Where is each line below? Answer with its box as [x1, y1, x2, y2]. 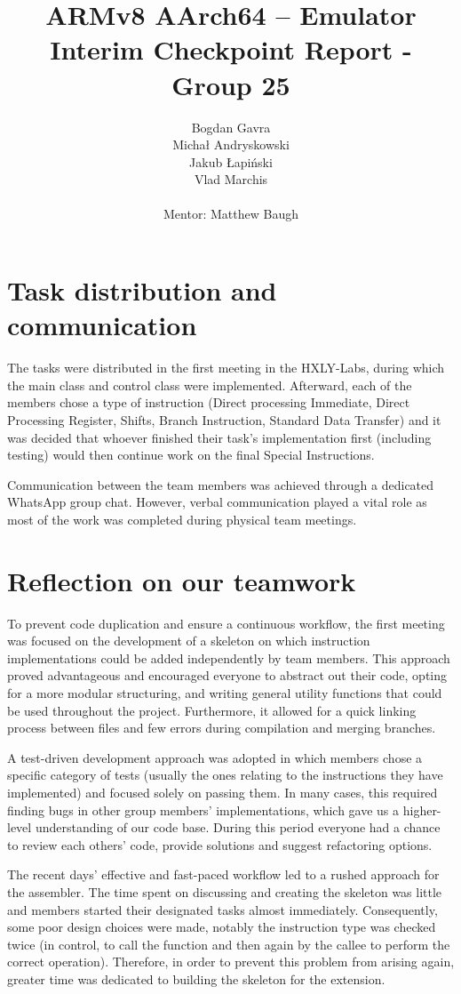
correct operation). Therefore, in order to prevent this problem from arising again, [7, 952, 455, 971]
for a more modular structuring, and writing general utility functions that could [7, 684, 442, 702]
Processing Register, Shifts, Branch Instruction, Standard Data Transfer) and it [7, 410, 441, 429]
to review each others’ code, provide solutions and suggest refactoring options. [7, 835, 433, 854]
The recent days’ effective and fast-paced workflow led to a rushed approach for [7, 865, 440, 884]
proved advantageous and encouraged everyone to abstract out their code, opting [7, 666, 448, 685]
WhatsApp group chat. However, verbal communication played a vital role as [7, 493, 427, 511]
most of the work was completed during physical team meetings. [7, 509, 357, 528]
